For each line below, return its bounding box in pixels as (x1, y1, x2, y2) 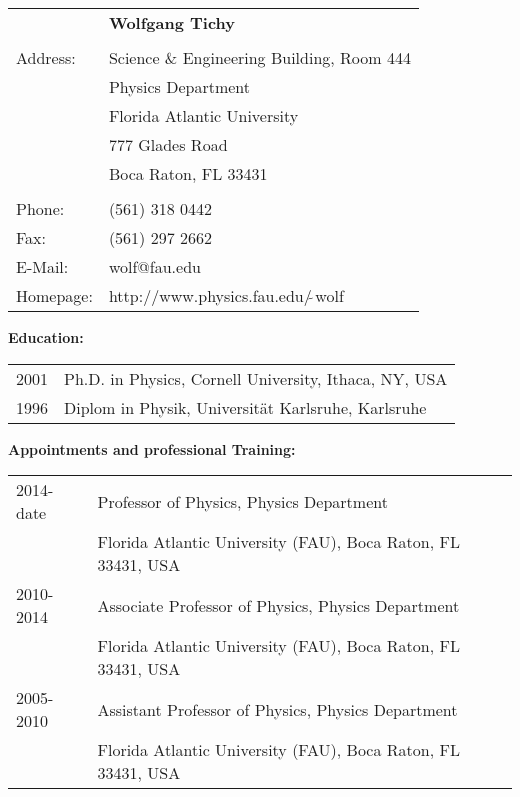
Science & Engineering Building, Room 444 (108, 46, 411, 69)
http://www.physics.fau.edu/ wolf (108, 284, 344, 307)
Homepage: (16, 284, 93, 307)
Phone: (16, 197, 65, 220)
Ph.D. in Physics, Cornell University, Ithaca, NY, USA (64, 366, 448, 390)
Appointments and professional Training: (8, 438, 296, 459)
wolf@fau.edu (108, 255, 201, 278)
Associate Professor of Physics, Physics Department (97, 593, 460, 617)
